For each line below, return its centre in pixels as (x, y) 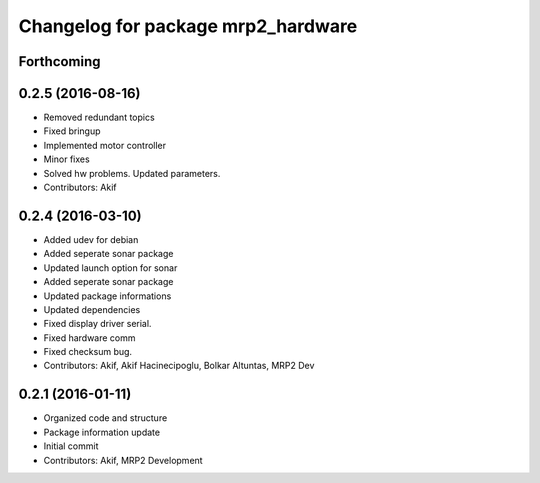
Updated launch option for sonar (110, 267)
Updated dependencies (92, 309)
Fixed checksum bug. (88, 352)
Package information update (101, 432)
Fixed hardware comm (89, 337)
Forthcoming (59, 61)
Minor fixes (66, 159)
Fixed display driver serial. (97, 324)
